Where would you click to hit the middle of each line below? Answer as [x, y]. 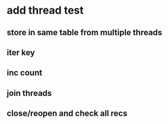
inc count [25, 73]
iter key [21, 52]
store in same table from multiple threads [85, 32]
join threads [29, 93]
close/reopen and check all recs [67, 114]
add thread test [45, 10]
